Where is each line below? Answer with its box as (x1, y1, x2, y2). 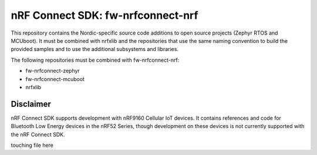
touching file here (11, 141, 54, 149)
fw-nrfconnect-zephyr (25, 68, 80, 75)
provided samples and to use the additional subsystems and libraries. (11, 46, 179, 53)
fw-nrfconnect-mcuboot (25, 75, 85, 82)
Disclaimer (11, 99, 51, 109)
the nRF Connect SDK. (11, 131, 65, 138)
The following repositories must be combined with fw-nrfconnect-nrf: (11, 56, 180, 63)
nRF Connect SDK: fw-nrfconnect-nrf (11, 9, 198, 22)
